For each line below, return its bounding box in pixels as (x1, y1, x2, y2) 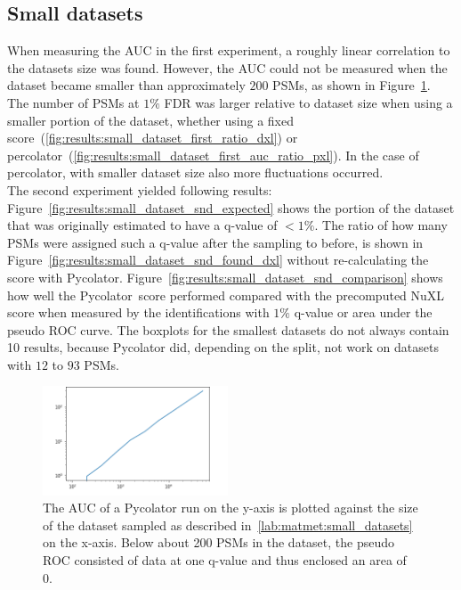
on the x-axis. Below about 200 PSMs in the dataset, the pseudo (43, 533, 395, 552)
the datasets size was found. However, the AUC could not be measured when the (7, 58, 448, 77)
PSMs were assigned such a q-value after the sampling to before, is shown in (7, 233, 424, 251)
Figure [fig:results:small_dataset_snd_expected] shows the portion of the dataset (7, 198, 455, 217)
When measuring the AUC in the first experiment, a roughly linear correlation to (7, 41, 450, 60)
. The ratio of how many (314, 216, 448, 234)
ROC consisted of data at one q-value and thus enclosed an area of (43, 551, 407, 569)
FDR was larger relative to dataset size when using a (164, 93, 453, 111)
